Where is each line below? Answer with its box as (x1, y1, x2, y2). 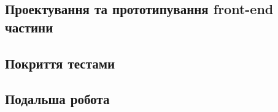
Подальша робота (5, 89, 110, 108)
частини (5, 17, 53, 36)
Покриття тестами (5, 53, 115, 72)
